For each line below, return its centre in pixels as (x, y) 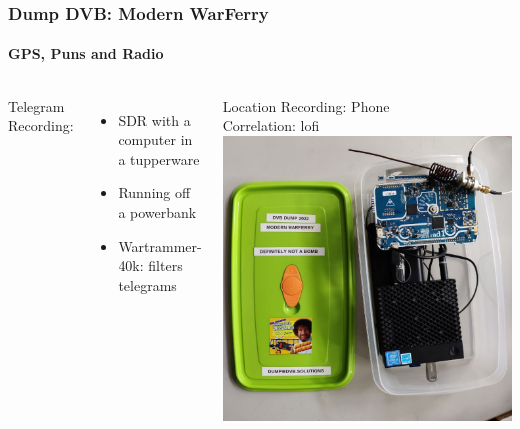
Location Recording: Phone (306, 105)
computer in (155, 139)
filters (165, 265)
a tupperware (159, 158)
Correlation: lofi (271, 125)
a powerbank (157, 212)
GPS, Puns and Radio (86, 53)
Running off (154, 192)
